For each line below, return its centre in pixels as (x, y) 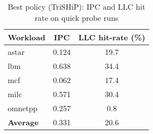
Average (23, 122)
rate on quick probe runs (76, 18)
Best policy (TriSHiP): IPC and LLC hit (76, 7)
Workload (27, 37)
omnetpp (23, 108)
